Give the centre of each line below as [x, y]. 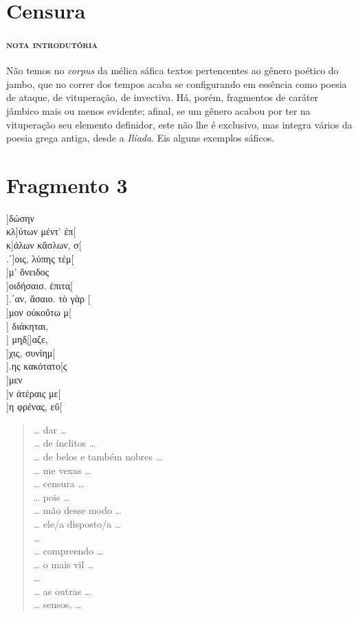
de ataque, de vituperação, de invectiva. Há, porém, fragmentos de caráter [163, 97]
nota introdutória [52, 44]
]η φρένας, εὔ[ [34, 406]
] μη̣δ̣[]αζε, [27, 339]
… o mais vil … [64, 564]
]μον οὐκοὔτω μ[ [39, 312]
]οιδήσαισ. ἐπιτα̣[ [40, 285]
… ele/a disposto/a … [77, 523]
